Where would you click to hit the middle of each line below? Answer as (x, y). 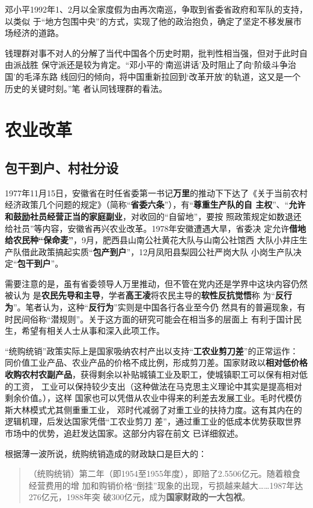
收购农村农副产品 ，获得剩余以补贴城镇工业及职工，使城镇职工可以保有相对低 (156, 374)
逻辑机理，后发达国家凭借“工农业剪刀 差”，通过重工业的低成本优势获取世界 (153, 421)
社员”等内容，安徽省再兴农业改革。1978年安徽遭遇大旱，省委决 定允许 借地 (160, 228)
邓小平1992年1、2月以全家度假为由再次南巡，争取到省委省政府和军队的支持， (156, 9)
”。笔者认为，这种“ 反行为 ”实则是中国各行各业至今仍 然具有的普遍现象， (155, 307)
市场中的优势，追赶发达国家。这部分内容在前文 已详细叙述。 (124, 433)
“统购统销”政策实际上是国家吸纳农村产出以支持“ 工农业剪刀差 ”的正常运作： (152, 350)
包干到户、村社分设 (62, 167)
